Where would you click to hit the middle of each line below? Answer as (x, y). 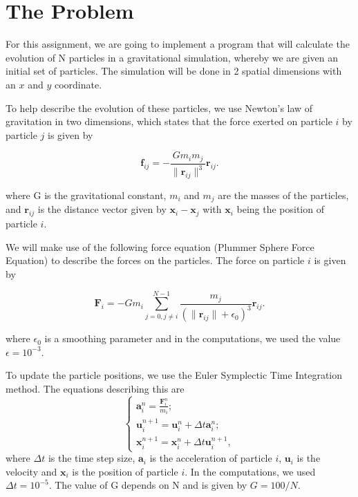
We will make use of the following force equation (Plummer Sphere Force (160, 246)
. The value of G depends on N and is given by (148, 485)
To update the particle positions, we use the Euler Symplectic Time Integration (174, 375)
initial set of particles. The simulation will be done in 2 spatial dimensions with (174, 71)
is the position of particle (125, 471)
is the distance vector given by (102, 209)
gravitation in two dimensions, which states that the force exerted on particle (169, 121)
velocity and (31, 471)
